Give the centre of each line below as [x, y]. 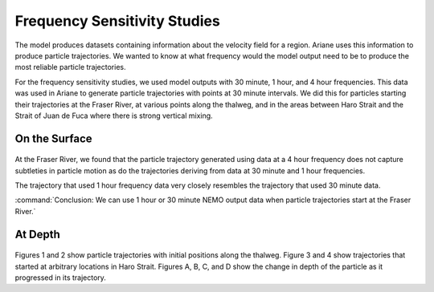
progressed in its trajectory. [60, 278]
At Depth [37, 234]
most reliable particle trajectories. [70, 67]
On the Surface [53, 138]
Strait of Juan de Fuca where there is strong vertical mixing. [114, 116]
